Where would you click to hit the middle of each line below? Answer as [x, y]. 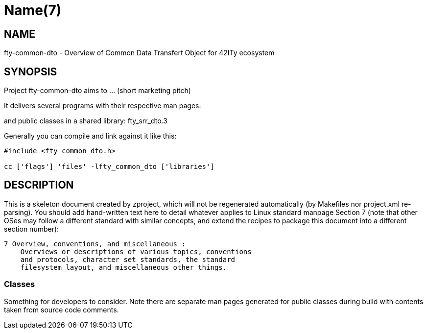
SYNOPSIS [31, 71]
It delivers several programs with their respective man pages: [103, 106]
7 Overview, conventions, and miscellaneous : [95, 244]
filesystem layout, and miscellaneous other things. [124, 267]
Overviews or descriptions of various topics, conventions [136, 251]
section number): [32, 229]
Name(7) [33, 10]
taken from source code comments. [61, 309]
